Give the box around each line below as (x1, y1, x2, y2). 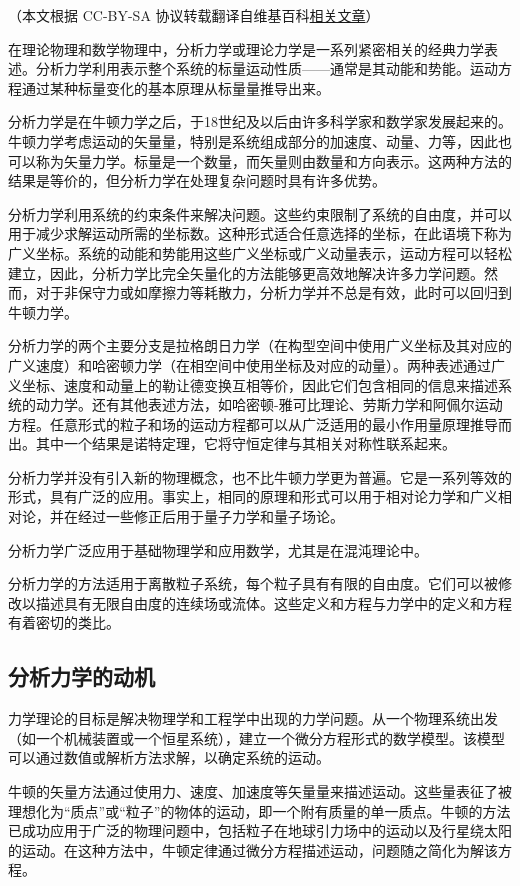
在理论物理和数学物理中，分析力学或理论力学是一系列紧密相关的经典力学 (8, 38, 484, 59)
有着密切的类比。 (8, 612, 120, 633)
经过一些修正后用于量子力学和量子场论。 (77, 506, 344, 527)
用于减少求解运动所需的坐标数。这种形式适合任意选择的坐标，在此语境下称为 (8, 223, 512, 244)
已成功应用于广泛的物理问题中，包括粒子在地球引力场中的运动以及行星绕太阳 (8, 820, 512, 841)
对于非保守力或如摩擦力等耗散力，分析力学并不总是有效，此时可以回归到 (35, 282, 512, 303)
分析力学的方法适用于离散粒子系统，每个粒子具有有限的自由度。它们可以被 (8, 573, 498, 594)
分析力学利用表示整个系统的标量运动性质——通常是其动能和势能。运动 (35, 58, 498, 79)
